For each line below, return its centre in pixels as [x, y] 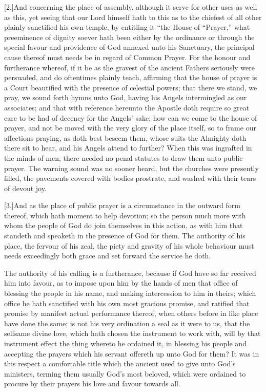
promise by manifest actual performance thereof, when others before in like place [131, 313]
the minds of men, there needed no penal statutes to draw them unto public [124, 157]
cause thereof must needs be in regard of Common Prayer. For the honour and [127, 57]
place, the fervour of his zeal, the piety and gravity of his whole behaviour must [129, 245]
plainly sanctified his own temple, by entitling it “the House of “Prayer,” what [127, 27]
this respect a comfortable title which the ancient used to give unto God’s [120, 363]
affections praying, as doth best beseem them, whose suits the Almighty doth [125, 137]
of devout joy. [25, 188]
